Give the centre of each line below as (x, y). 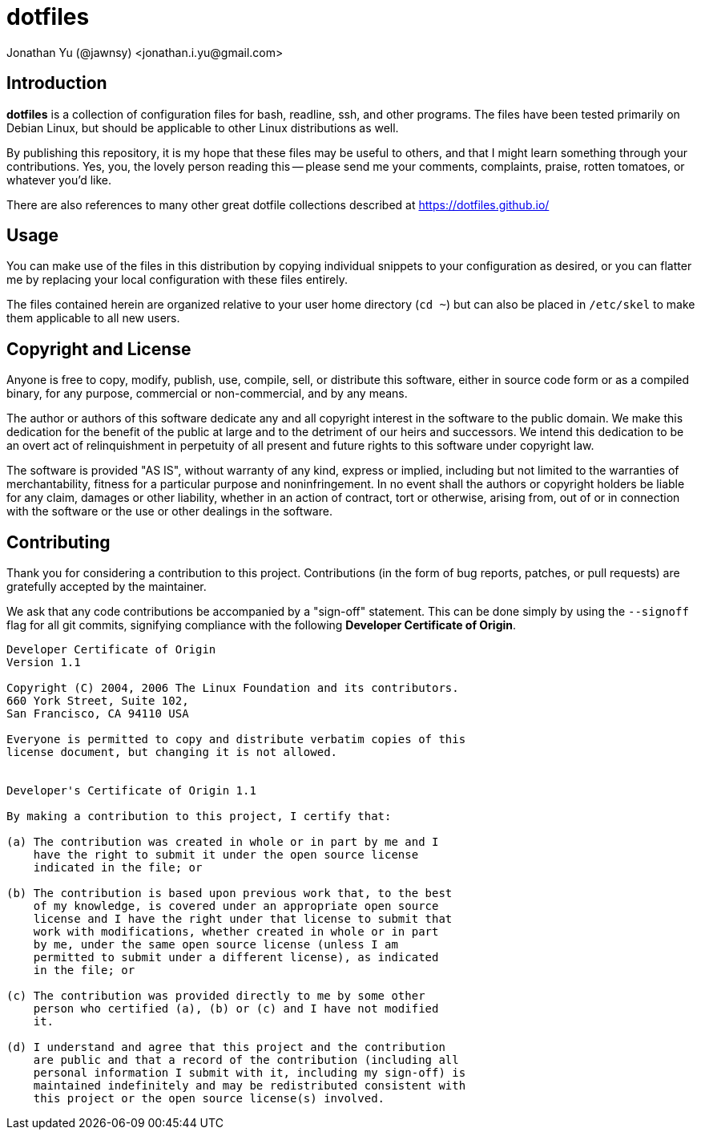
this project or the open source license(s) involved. (209, 1099)
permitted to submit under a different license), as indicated (236, 958)
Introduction (57, 83)
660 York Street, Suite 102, (98, 701)
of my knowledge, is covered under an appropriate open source (236, 906)
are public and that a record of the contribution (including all (246, 1060)
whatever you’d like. (59, 180)
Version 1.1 (44, 663)
